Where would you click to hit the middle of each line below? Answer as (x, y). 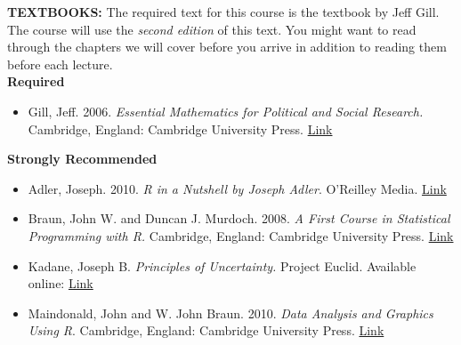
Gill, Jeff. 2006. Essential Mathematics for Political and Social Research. (226, 111)
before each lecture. (60, 64)
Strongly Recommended (82, 159)
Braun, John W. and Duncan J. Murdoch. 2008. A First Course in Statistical (239, 218)
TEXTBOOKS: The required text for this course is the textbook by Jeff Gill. (223, 12)
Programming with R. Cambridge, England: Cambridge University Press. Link (241, 235)
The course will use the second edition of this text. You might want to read (212, 29)
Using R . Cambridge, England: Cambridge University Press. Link (206, 330)
